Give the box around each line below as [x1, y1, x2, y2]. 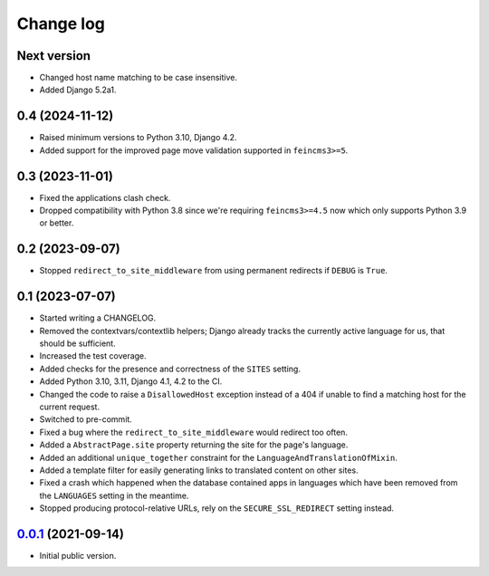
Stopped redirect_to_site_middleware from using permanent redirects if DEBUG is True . [39, 265, 388, 276]
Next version [16, 48, 91, 63]
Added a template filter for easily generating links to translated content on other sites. [39, 465, 359, 475]
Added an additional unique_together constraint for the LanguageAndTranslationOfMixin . [39, 452, 398, 463]
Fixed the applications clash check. [39, 192, 171, 203]
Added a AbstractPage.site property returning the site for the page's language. [39, 439, 349, 450]
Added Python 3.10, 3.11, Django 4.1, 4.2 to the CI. [39, 376, 223, 387]
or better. [39, 217, 74, 228]
